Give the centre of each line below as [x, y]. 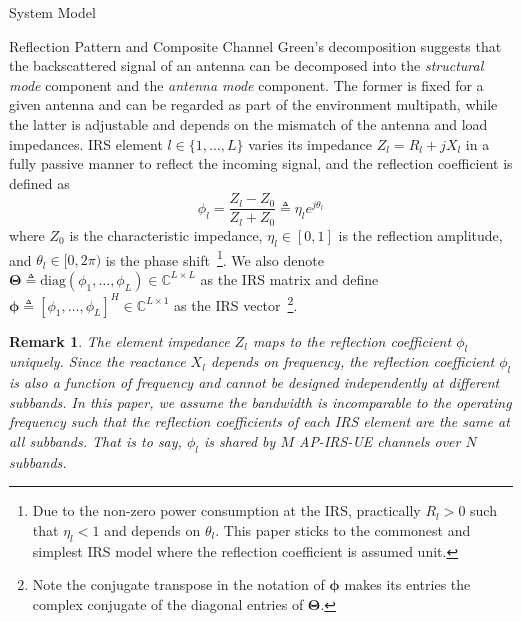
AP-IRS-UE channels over [379, 440]
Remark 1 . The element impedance [119, 340]
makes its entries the [407, 584]
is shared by [239, 440]
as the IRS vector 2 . [236, 303]
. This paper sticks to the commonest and [343, 529]
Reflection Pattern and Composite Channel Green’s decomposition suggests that [255, 45]
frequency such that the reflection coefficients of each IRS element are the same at [259, 421]
